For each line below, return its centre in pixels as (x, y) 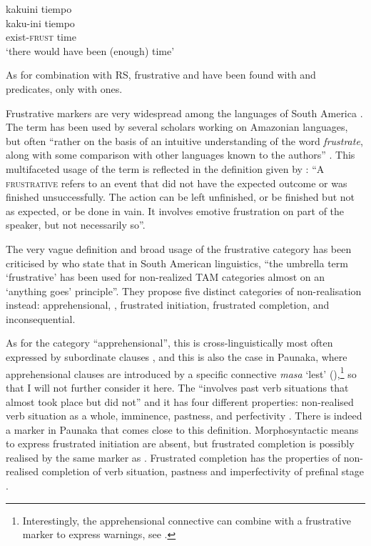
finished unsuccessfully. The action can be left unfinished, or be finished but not (181, 197)
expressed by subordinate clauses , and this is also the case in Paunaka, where (177, 357)
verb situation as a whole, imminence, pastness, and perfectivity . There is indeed (184, 416)
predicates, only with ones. (64, 88)
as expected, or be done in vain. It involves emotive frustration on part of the (175, 210)
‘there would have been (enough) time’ (90, 50)
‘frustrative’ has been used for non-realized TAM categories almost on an (166, 277)
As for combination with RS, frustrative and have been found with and (161, 75)
